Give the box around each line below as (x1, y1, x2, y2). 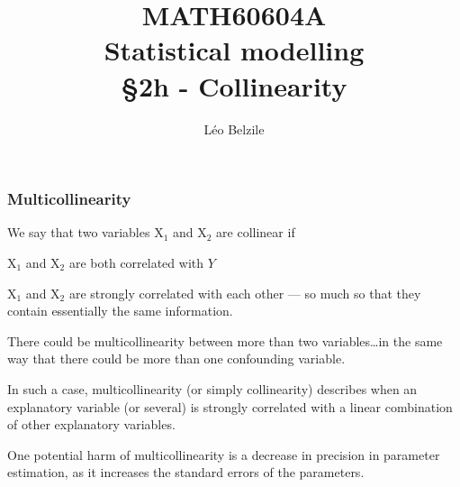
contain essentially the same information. (7, 301, 233, 320)
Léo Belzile (203, 119, 265, 138)
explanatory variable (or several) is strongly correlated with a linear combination (7, 397, 453, 416)
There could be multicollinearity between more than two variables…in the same (7, 331, 443, 350)
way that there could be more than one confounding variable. (7, 349, 346, 368)
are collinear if (216, 223, 295, 242)
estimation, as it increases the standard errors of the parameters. (7, 463, 365, 482)
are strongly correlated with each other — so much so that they (68, 283, 421, 302)
